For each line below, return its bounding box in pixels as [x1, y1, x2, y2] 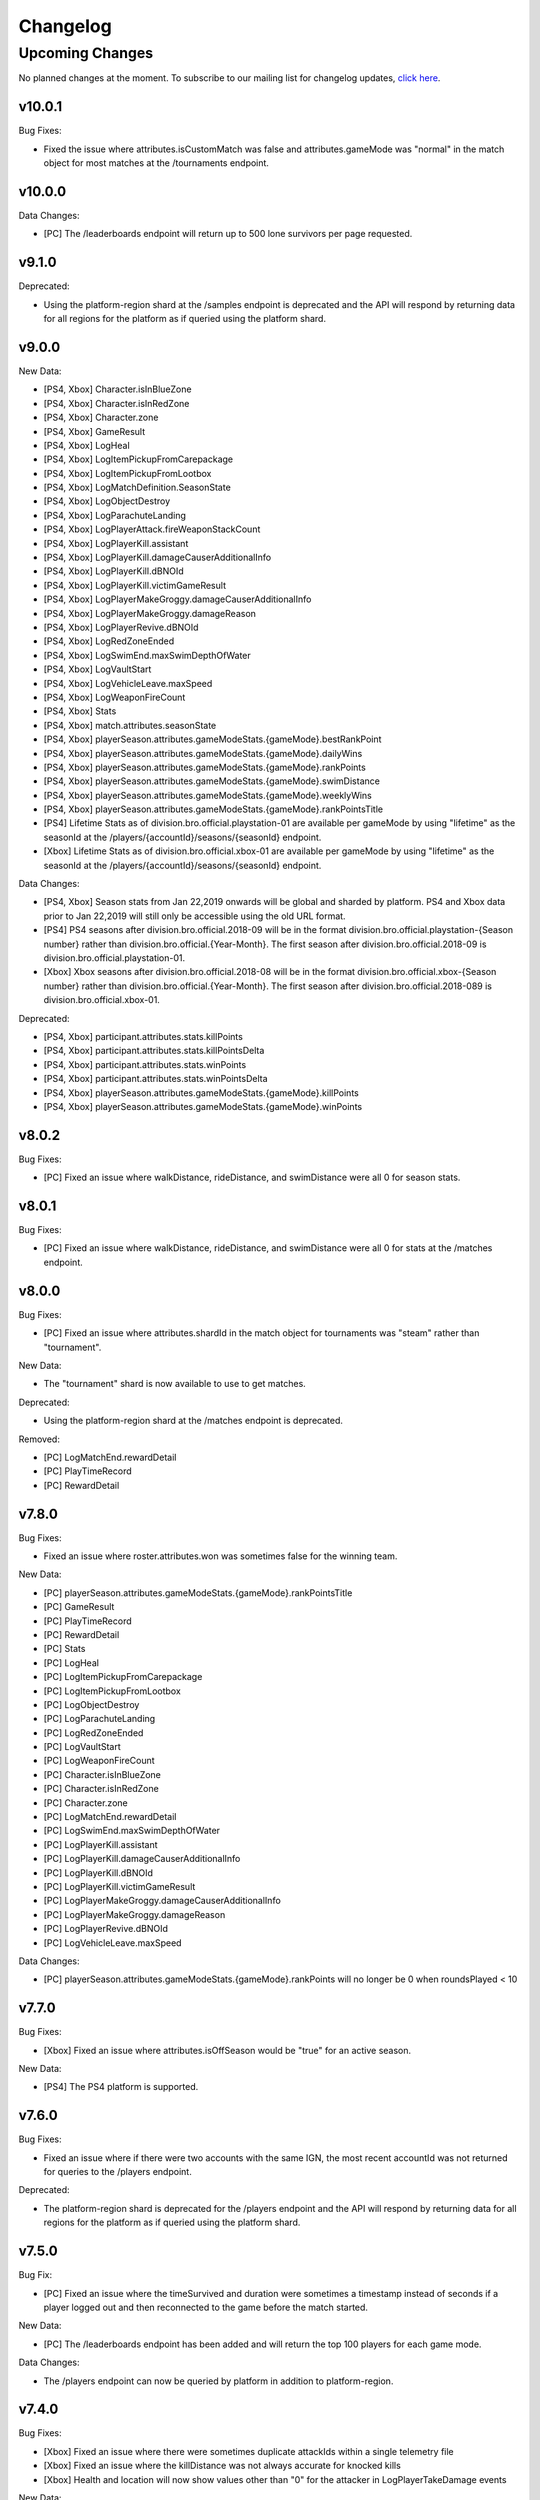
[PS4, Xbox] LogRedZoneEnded [43, 635, 175, 647]
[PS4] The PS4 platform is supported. [43, 2081, 199, 2093]
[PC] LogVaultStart [43, 1741, 122, 1753]
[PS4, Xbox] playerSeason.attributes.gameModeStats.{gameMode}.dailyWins [43, 747, 363, 759]
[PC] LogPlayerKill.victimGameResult [43, 1880, 196, 1892]
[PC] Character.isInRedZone [43, 1783, 159, 1795]
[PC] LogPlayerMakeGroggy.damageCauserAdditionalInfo [43, 1895, 282, 1907]
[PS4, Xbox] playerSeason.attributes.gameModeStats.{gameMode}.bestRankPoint [43, 733, 382, 745]
